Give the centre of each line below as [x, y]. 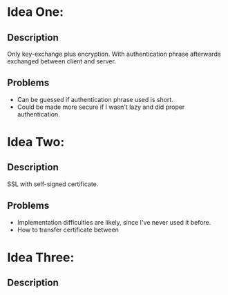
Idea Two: [36, 142]
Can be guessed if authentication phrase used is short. [95, 99]
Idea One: [36, 12]
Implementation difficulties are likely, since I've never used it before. [114, 222]
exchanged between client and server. [61, 61]
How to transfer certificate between [68, 230]
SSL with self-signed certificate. [53, 184]
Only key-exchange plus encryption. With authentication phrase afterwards [114, 54]
